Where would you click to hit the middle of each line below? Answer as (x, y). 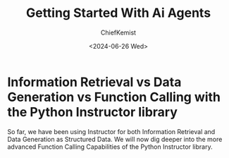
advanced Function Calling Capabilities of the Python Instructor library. (110, 147)
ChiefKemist (118, 32)
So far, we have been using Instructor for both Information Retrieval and (111, 131)
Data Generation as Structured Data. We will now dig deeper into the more (115, 139)
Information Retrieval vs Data (94, 82)
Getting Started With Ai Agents (118, 13)
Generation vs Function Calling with (114, 97)
